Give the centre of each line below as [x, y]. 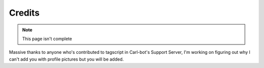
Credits [24, 13]
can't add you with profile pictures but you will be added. [66, 59]
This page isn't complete [47, 39]
